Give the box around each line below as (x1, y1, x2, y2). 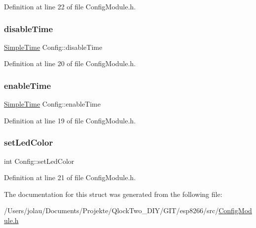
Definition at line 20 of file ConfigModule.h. (4, 58, 136, 69)
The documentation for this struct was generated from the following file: (4, 189, 222, 199)
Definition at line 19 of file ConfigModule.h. (4, 115, 136, 125)
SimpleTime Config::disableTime (4, 41, 103, 52)
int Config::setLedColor (4, 155, 74, 166)
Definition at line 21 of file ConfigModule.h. (4, 172, 136, 183)
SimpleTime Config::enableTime (4, 99, 101, 109)
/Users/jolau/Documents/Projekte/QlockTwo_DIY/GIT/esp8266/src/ (4, 205, 219, 216)
